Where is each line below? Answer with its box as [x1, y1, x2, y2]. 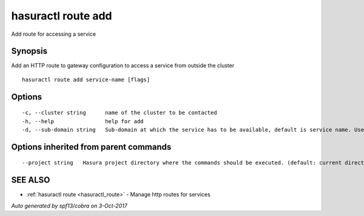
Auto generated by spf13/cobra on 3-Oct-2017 [11, 202, 127, 209]
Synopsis [11, 46, 48, 56]
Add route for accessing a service [11, 30, 96, 38]
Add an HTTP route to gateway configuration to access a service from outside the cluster [11, 62, 235, 69]
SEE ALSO [11, 175, 50, 185]
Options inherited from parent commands [11, 141, 172, 152]
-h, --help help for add [22, 118, 144, 124]
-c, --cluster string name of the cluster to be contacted [22, 109, 218, 116]
